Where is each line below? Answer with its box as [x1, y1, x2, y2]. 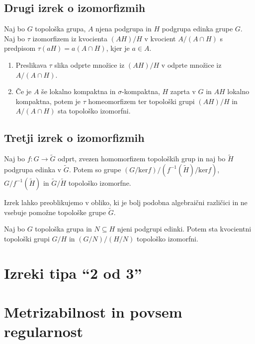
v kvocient [144, 33, 176, 43]
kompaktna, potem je [15, 96, 81, 106]
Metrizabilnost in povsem [4, 302, 182, 322]
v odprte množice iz [161, 59, 222, 70]
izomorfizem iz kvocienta [32, 33, 107, 43]
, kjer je [106, 43, 130, 53]
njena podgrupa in [95, 23, 152, 34]
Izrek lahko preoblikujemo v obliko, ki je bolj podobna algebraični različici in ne [4, 197, 248, 207]
